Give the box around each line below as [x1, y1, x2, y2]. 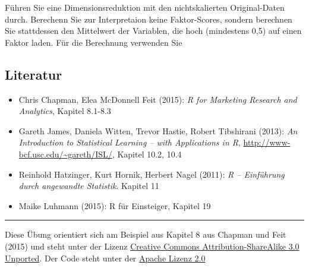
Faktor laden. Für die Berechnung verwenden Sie [5, 36, 182, 48]
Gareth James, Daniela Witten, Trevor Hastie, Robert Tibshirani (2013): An [18, 124, 298, 137]
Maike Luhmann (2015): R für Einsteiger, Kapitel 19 [18, 199, 211, 212]
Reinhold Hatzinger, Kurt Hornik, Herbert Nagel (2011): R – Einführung [18, 168, 285, 180]
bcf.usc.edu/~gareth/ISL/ [18, 147, 112, 160]
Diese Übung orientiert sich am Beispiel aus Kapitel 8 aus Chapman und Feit [5, 228, 286, 241]
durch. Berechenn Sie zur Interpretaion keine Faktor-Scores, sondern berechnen [5, 12, 292, 25]
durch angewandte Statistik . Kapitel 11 [18, 179, 159, 192]
